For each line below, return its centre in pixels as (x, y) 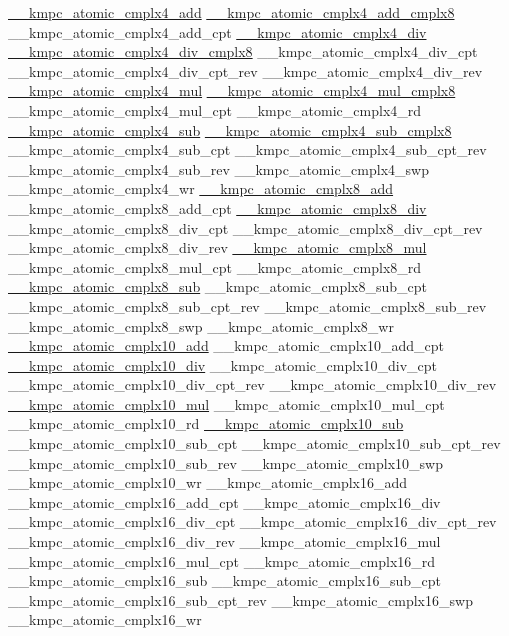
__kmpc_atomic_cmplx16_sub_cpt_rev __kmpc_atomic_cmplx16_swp (240, 599)
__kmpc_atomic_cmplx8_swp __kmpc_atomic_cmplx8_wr (201, 325)
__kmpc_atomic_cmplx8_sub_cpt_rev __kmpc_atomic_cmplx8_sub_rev (247, 305)
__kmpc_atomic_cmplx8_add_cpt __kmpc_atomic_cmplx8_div (217, 207)
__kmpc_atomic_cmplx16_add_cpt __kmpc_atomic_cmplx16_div (224, 501)
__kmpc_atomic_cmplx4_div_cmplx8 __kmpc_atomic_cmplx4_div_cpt (243, 51)
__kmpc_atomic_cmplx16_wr (105, 619)
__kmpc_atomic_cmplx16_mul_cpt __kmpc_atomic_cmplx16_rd (222, 560)
